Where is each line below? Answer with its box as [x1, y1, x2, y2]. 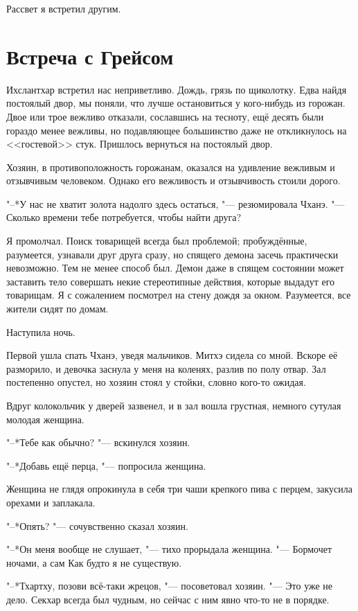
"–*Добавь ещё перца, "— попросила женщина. [6, 458, 206, 472]
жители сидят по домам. [6, 301, 109, 316]
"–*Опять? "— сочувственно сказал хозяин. [6, 518, 188, 533]
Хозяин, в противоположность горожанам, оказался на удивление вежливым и [6, 159, 335, 174]
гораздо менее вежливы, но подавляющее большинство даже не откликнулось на [6, 123, 347, 137]
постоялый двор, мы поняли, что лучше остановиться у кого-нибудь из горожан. [6, 96, 346, 110]
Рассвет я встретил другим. [6, 1, 121, 15]
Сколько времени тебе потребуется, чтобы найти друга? [6, 210, 242, 224]
